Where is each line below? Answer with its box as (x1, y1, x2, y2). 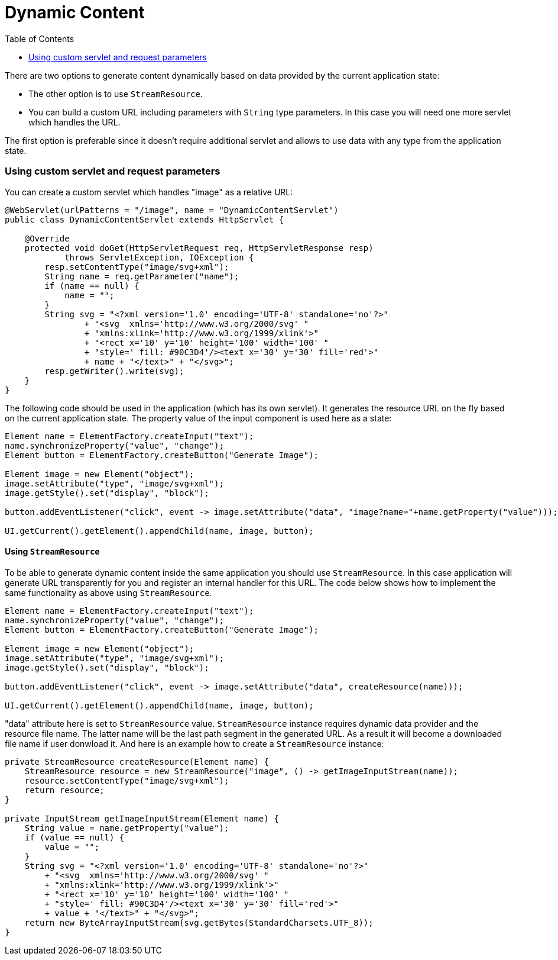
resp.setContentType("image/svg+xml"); (44, 262, 229, 272)
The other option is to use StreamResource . (28, 88, 203, 99)
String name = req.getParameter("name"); (44, 271, 239, 281)
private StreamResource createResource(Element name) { (5, 756, 269, 766)
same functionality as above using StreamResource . (5, 587, 212, 598)
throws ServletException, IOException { (64, 252, 254, 262)
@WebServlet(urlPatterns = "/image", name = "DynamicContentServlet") (5, 205, 339, 215)
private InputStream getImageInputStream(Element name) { (5, 813, 279, 823)
